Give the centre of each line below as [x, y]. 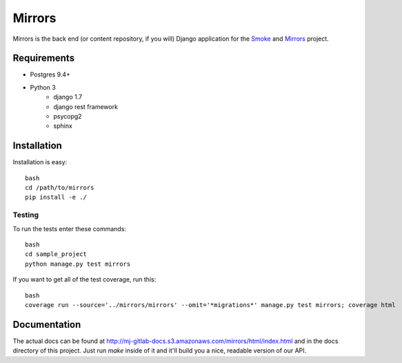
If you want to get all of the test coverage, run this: [84, 279]
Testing [26, 215]
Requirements [44, 58]
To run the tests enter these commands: [70, 228]
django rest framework [86, 106]
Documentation [47, 324]
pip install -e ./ [56, 197]
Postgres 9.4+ [50, 75]
